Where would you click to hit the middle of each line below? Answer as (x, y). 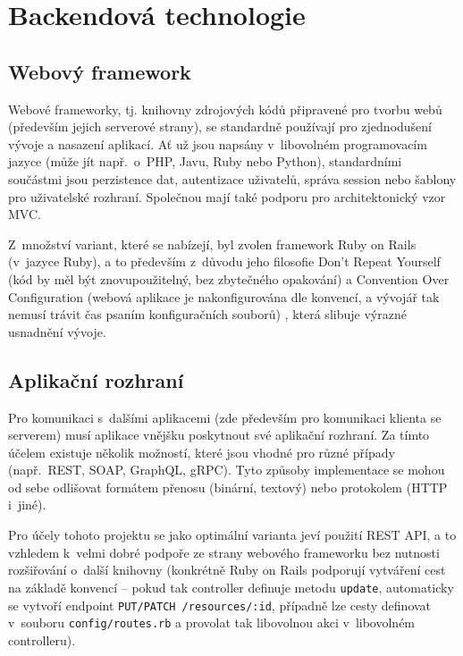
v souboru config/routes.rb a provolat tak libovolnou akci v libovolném (212, 622)
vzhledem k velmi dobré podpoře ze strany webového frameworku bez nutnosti (224, 552)
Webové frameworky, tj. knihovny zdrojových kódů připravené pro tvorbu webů (225, 109)
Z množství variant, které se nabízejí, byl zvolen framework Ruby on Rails (212, 244)
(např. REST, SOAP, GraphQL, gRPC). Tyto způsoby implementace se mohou (227, 470)
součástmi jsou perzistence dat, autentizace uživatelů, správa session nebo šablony (232, 178)
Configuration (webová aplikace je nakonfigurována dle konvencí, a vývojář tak (224, 296)
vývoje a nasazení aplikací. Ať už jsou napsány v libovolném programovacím (218, 143)
